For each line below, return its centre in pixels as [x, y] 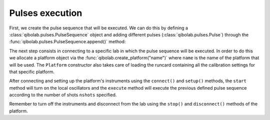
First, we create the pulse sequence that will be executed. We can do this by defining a [99, 28]
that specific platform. [32, 72]
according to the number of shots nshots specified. [63, 95]
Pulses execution [46, 13]
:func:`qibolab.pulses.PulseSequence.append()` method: [67, 42]
